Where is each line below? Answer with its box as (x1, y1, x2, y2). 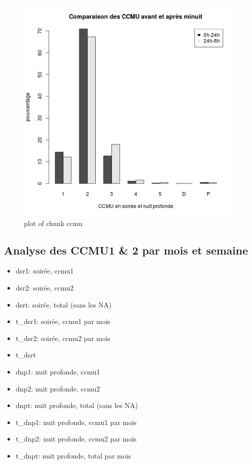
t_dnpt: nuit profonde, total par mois (15, 450, 131, 460)
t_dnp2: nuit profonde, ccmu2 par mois (15, 433, 137, 444)
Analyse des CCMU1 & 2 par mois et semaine (4, 242, 248, 257)
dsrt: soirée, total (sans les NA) (15, 299, 112, 309)
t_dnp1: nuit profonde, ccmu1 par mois (15, 416, 137, 427)
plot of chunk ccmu (24, 217, 83, 228)
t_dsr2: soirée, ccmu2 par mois (15, 332, 111, 343)
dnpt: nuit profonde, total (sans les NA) (15, 400, 138, 410)
